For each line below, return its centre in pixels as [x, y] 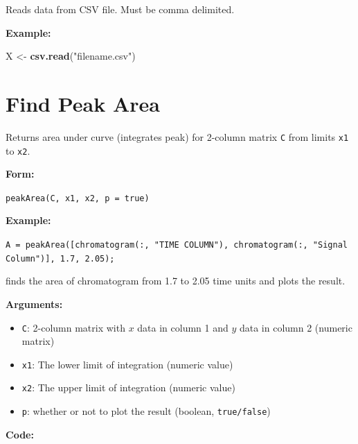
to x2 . [18, 150]
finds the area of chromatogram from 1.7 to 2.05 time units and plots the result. [176, 281]
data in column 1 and [183, 327]
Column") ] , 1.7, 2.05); [60, 258]
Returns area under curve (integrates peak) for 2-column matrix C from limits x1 [177, 136]
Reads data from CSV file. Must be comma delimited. [120, 9]
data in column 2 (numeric [296, 327]
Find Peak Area [83, 103]
